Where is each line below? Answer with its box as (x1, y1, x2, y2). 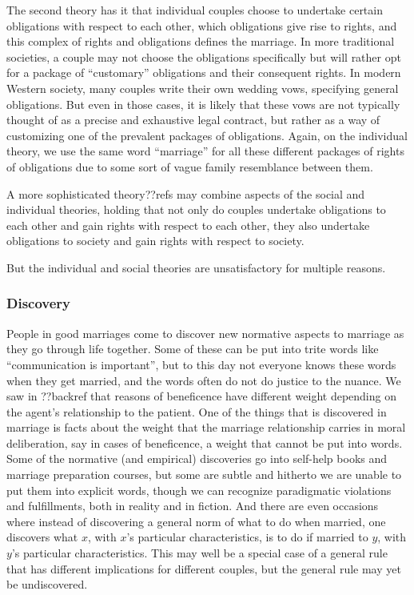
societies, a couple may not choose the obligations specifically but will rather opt (6, 48, 401, 65)
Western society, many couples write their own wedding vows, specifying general (6, 79, 399, 96)
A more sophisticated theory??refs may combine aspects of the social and (6, 185, 365, 202)
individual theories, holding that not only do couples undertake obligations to (6, 201, 386, 218)
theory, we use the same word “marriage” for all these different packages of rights (6, 143, 404, 159)
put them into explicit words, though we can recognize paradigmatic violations (6, 481, 392, 498)
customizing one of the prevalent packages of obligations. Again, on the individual (6, 127, 408, 143)
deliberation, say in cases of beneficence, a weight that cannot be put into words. (6, 434, 403, 451)
